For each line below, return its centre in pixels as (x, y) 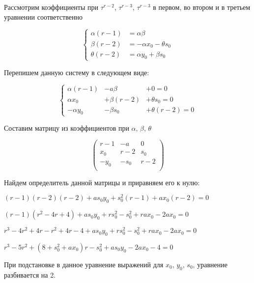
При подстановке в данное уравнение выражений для (84, 264)
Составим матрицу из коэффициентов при (67, 127)
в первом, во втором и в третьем (202, 7)
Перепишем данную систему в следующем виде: (77, 72)
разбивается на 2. (30, 274)
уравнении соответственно (43, 16)
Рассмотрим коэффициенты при (51, 7)
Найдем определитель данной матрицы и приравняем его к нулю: (102, 182)
